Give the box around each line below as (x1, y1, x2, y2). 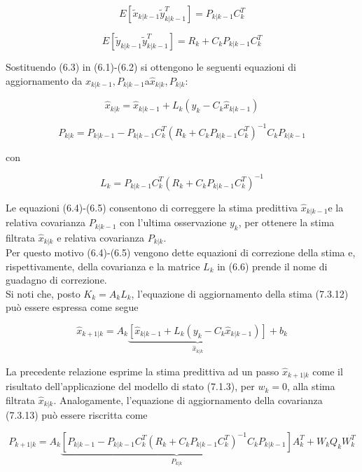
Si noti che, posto (6, 286, 81, 300)
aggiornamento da (6, 73, 83, 88)
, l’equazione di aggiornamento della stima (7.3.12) (131, 286, 349, 300)
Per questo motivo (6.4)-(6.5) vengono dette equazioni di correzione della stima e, (6, 245, 356, 259)
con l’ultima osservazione (120, 215, 227, 230)
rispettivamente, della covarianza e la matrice (6, 258, 200, 273)
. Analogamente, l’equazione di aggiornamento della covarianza (53, 392, 323, 407)
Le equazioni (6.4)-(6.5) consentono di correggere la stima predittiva (6, 200, 298, 214)
